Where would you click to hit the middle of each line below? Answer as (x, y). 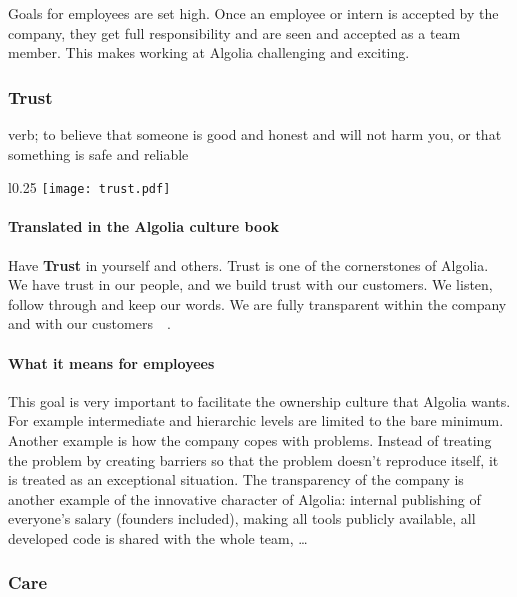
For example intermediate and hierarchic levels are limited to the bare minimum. (256, 420)
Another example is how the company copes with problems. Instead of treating (250, 440)
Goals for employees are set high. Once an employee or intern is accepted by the (253, 13)
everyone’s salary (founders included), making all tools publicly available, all (242, 518)
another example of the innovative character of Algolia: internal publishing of (244, 498)
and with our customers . (89, 323)
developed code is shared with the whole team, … (158, 537)
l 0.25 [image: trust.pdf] (89, 187)
